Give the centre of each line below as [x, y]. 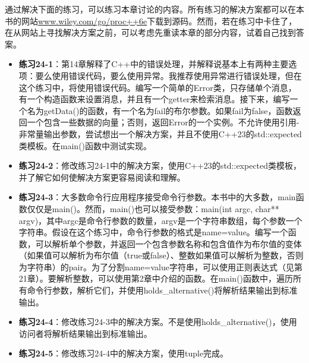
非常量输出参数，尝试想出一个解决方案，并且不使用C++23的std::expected [160, 133]
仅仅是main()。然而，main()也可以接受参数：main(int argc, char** [153, 208]
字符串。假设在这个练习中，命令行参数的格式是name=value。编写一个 [153, 232]
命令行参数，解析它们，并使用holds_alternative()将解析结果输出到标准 [162, 290]
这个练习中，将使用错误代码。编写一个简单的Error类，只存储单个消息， [157, 87]
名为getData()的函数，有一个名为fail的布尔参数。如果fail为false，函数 [160, 110]
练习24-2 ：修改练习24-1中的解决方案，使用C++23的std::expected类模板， [160, 165]
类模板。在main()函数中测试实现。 [85, 145]
